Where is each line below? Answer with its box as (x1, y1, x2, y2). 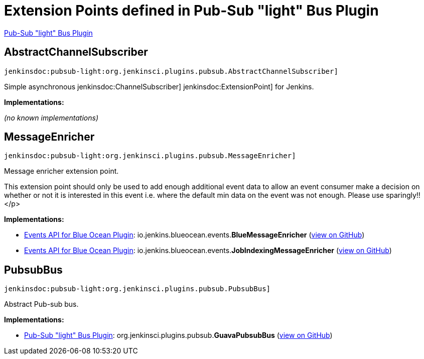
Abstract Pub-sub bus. (4, 300, 79, 309)
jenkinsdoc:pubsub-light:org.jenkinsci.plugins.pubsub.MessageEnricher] (4, 152, 296, 160)
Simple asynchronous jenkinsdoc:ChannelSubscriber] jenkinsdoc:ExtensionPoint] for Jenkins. (4, 82, 314, 91)
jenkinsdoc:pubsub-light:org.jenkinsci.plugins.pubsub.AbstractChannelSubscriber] (4, 67, 338, 75)
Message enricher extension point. (4, 167, 119, 176)
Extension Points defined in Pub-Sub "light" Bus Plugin (4, 2, 379, 19)
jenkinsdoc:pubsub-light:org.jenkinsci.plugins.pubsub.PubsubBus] (4, 285, 271, 293)
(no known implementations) (4, 113, 99, 122)
